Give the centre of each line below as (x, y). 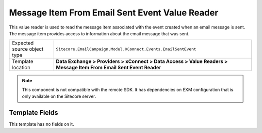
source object (28, 49)
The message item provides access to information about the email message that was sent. (99, 33)
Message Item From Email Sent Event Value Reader (114, 13)
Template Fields (33, 112)
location (21, 68)
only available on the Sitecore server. (59, 96)
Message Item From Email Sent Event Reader (108, 68)
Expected (23, 43)
